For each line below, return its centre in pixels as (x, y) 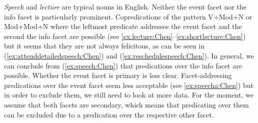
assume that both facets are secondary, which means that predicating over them (126, 104)
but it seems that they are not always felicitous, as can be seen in (104, 46)
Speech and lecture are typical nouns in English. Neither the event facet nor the (125, 6)
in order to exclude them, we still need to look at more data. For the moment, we (129, 95)
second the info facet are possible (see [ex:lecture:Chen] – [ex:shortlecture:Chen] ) (125, 36)
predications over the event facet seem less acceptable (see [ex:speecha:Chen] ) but (129, 85)
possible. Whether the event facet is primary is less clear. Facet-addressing (118, 75)
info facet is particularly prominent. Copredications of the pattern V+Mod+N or (128, 16)
